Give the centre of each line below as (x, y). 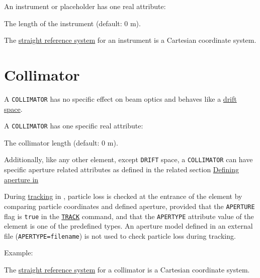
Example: (19, 253)
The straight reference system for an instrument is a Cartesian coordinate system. (130, 40)
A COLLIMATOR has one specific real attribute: (74, 126)
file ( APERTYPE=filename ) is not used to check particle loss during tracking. (120, 235)
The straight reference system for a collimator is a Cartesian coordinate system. (127, 269)
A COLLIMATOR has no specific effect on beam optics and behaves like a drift (120, 98)
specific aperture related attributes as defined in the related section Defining (121, 169)
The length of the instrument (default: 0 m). (72, 23)
